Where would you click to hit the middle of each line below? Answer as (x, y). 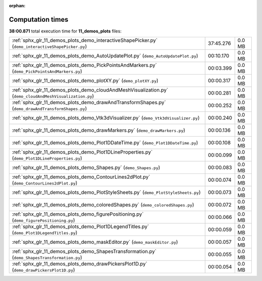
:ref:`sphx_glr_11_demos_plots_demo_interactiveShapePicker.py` (85, 40)
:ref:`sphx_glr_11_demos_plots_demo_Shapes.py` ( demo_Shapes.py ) (86, 168)
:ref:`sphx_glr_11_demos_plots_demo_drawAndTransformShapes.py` (89, 103)
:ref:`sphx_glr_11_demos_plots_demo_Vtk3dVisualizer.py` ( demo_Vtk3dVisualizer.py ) (106, 118)
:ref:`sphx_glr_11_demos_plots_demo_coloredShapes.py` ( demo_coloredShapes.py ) (103, 205)
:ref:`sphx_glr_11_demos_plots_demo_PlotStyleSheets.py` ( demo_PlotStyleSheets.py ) (106, 192)
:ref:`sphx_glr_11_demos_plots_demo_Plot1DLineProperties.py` (82, 152)
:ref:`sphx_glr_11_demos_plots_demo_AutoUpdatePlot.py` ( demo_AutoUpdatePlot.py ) (105, 56)
